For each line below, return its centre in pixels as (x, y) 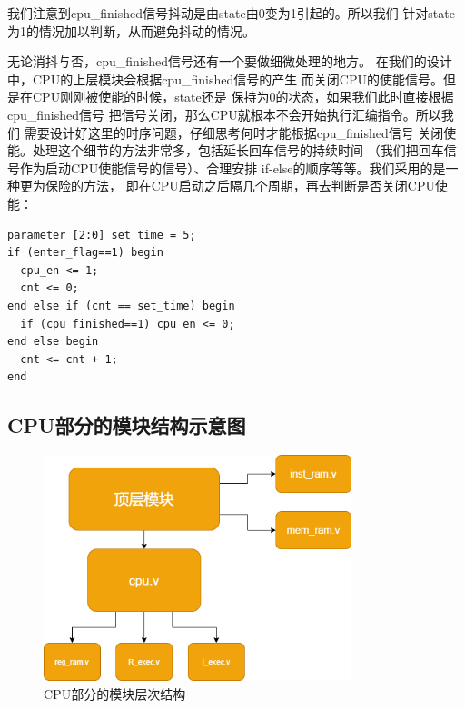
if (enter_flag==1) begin (85, 253)
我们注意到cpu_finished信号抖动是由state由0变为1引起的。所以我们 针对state (231, 13)
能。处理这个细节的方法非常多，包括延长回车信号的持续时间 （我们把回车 (226, 150)
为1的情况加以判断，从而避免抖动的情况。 (131, 30)
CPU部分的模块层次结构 (115, 694)
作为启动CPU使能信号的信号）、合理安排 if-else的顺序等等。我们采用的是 (232, 167)
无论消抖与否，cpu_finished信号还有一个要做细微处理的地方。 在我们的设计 (230, 61)
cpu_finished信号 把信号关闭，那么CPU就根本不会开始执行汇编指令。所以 (224, 114)
